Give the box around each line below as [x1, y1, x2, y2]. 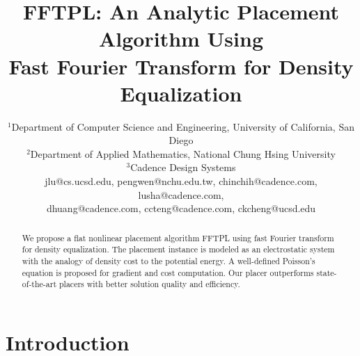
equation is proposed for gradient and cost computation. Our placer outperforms [22, 266, 314, 278]
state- [316, 266, 337, 278]
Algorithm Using [98, 24, 264, 53]
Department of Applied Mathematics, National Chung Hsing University [30, 146, 336, 161]
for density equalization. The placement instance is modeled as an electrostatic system [22, 243, 335, 255]
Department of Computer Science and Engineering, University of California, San [11, 119, 354, 133]
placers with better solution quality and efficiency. [59, 278, 240, 290]
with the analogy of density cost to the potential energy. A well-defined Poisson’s [22, 254, 315, 266]
